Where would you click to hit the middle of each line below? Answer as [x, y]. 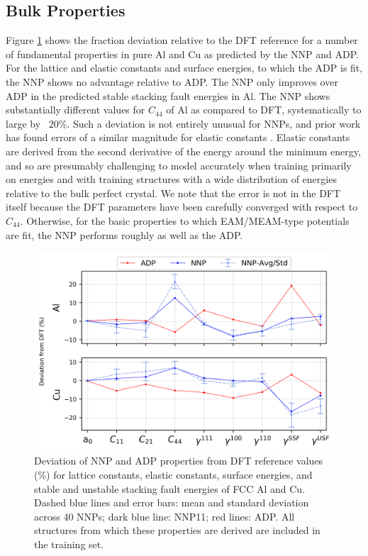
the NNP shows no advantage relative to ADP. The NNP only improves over [172, 81]
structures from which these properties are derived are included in [177, 530]
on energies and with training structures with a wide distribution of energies [171, 179]
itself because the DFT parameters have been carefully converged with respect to [182, 207]
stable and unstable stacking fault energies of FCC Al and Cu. [170, 488]
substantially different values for [76, 110]
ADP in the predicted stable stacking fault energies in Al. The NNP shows [168, 95]
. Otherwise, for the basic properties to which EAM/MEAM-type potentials [185, 220]
